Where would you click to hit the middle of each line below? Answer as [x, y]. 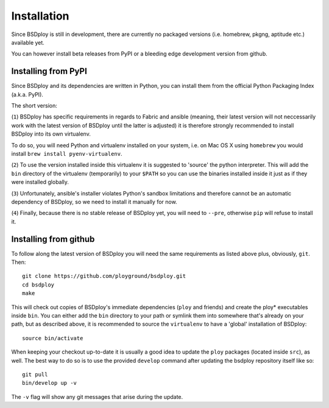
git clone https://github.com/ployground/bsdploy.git [104, 276]
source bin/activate [53, 338]
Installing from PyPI [49, 71]
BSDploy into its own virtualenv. [51, 134]
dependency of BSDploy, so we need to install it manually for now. [94, 202]
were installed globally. [40, 182]
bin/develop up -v [50, 383]
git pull [35, 374]
